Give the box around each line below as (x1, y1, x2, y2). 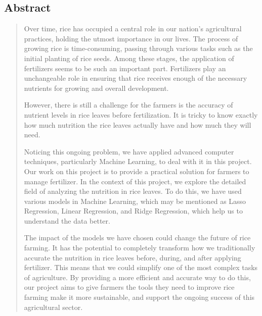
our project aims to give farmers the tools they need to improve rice (24, 282, 235, 292)
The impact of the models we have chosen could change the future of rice (24, 232, 251, 243)
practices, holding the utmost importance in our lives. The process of (24, 33, 238, 43)
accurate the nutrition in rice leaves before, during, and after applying (24, 252, 241, 262)
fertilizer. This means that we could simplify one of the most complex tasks (24, 262, 258, 273)
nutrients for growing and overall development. (24, 82, 169, 93)
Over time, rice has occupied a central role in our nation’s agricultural (24, 23, 242, 34)
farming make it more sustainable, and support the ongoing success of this (24, 292, 255, 302)
